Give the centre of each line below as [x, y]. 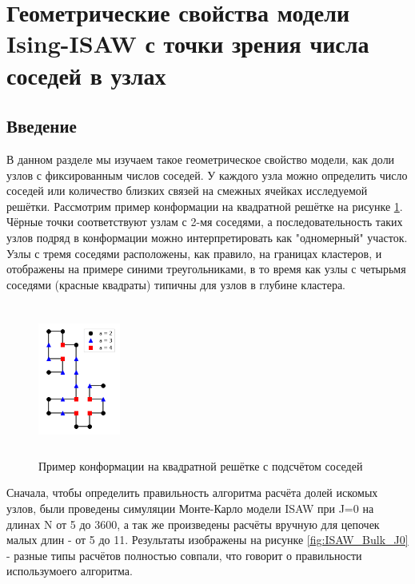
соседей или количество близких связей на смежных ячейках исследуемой [187, 191]
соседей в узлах [86, 75]
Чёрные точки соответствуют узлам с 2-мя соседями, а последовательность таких [205, 222]
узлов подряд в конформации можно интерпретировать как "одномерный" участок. [207, 237]
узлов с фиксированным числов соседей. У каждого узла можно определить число [207, 175]
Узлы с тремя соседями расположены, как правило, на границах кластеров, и [194, 253]
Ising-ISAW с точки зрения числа [188, 44]
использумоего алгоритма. [70, 571]
